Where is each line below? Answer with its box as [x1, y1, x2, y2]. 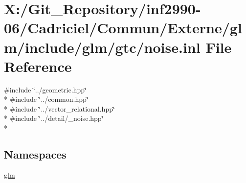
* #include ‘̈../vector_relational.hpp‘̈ [4, 103, 115, 114]
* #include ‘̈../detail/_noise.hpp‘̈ [4, 113, 104, 123]
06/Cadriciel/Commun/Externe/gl [4, 18, 242, 38]
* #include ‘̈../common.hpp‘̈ [4, 94, 89, 104]
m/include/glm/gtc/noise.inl [4, 37, 201, 57]
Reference [4, 56, 72, 76]
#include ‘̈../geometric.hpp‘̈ [4, 84, 87, 94]
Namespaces [4, 147, 67, 162]
